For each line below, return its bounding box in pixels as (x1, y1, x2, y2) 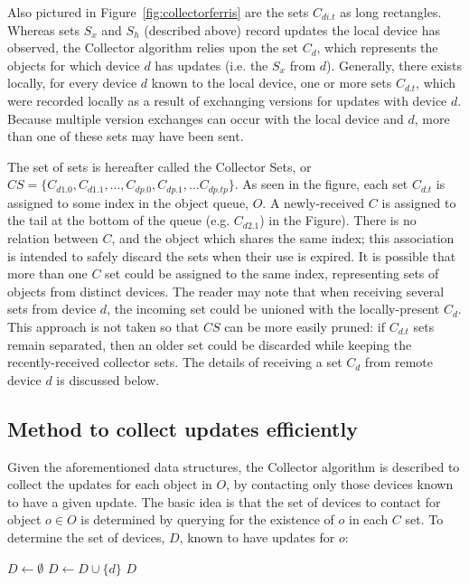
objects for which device (7, 55, 140, 74)
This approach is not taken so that (7, 316, 200, 335)
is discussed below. (56, 370, 160, 389)
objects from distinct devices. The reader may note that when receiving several (7, 281, 445, 300)
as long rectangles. (340, 3, 442, 21)
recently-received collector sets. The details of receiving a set (7, 353, 342, 372)
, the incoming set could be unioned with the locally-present (107, 299, 440, 318)
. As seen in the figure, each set (234, 174, 408, 193)
